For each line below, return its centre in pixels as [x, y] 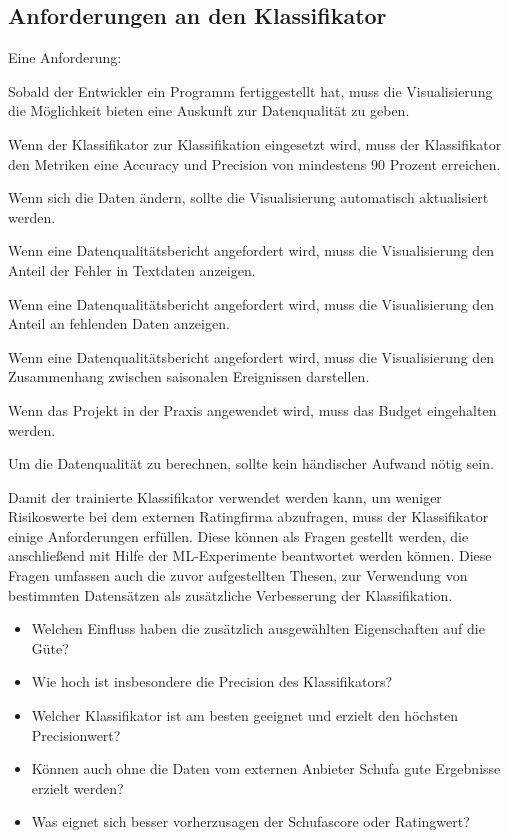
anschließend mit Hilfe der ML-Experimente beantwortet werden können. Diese [250, 555]
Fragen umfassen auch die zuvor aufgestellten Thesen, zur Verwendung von [238, 575]
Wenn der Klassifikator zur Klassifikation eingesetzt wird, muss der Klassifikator [255, 143]
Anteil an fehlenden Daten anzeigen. [119, 323]
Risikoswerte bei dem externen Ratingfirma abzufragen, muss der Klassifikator [248, 516]
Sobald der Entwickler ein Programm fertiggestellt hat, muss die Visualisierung [250, 90]
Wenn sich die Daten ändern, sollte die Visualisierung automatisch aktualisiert [248, 197]
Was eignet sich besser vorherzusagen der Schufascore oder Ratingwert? [250, 821]
